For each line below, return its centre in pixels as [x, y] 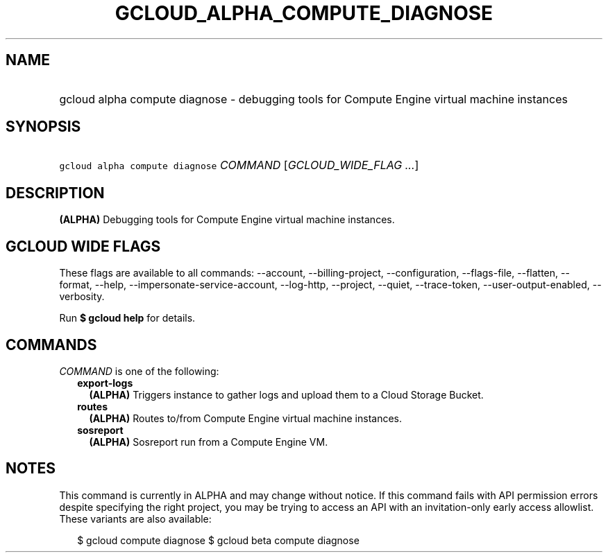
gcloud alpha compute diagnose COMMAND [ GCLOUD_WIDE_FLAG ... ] [239, 165]
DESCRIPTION [55, 193]
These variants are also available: [135, 518]
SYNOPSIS [43, 127]
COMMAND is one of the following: [139, 371]
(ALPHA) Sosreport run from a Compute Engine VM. [209, 442]
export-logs [105, 383]
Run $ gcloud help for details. [127, 318]
